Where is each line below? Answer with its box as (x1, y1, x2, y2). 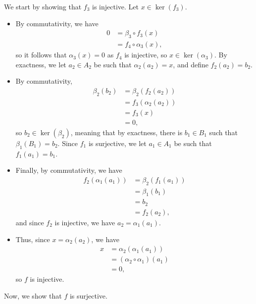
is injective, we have (54, 217, 115, 227)
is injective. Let (92, 1, 139, 11)
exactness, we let (15, 59, 66, 69)
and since (15, 217, 44, 227)
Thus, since (15, 234, 50, 244)
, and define (173, 59, 208, 69)
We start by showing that (4, 1, 82, 11)
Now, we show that (4, 290, 62, 301)
